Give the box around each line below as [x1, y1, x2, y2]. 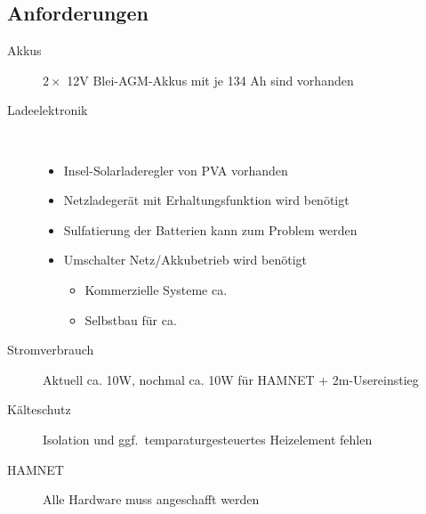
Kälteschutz [7, 400, 71, 419]
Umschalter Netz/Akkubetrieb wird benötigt [63, 250, 308, 269]
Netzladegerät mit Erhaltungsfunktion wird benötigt [63, 191, 350, 209]
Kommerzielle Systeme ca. [84, 280, 228, 298]
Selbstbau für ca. [84, 310, 177, 329]
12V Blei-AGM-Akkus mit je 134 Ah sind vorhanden [67, 70, 354, 89]
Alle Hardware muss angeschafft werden [43, 490, 260, 509]
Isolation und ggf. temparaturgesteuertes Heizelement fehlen [43, 429, 373, 448]
